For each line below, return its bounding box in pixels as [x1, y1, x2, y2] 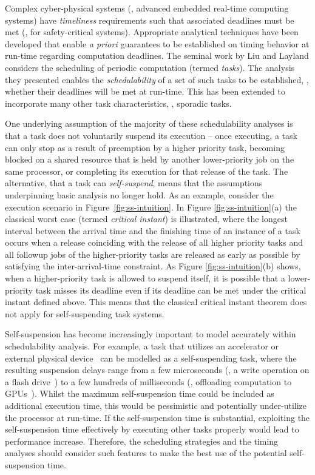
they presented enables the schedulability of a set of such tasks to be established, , [5, 73, 309, 86]
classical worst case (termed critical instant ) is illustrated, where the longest [5, 212, 288, 225]
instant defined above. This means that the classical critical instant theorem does [5, 295, 307, 308]
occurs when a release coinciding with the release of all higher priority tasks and [5, 236, 303, 249]
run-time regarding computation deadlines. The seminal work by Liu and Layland [5, 49, 309, 62]
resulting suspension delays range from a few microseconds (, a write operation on [5, 363, 310, 376]
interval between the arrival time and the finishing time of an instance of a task [5, 224, 300, 237]
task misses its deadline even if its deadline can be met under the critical [35, 283, 307, 296]
